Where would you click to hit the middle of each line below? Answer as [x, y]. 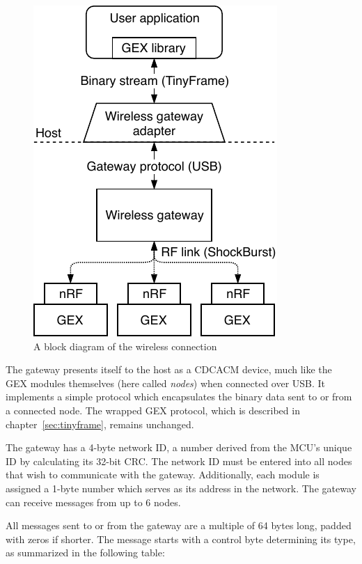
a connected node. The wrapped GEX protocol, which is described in [153, 410]
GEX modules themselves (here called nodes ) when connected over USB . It [166, 383]
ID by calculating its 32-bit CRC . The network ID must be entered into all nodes [179, 461]
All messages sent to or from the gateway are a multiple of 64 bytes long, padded [179, 525]
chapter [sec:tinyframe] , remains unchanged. [100, 424]
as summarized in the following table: [85, 553]
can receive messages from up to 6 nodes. [93, 502]
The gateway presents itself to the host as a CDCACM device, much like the [169, 369]
